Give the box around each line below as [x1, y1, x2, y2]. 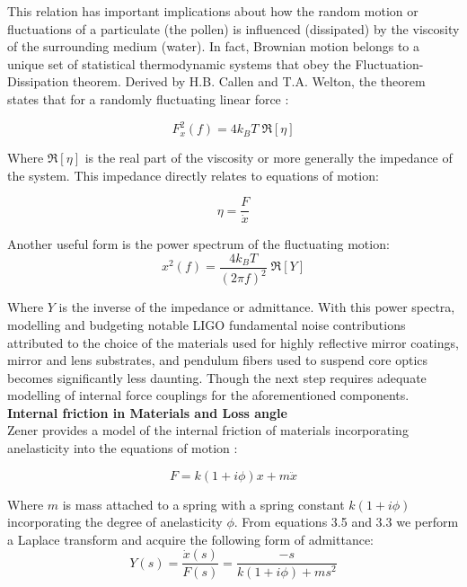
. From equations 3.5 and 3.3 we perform [233, 512, 459, 531]
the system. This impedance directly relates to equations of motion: [7, 165, 379, 184]
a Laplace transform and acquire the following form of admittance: [7, 529, 374, 548]
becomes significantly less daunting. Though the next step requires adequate [7, 368, 427, 387]
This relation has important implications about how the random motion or [7, 2, 419, 20]
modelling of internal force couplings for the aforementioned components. [7, 386, 410, 405]
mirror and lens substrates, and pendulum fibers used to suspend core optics [7, 351, 428, 369]
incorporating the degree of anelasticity [7, 512, 223, 531]
